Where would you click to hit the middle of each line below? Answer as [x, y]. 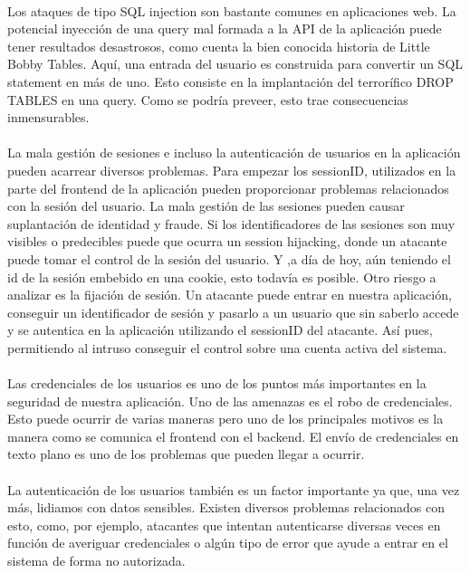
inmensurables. [48, 117]
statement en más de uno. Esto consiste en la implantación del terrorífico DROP [230, 81]
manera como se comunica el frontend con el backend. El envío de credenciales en [233, 436]
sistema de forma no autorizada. [96, 560]
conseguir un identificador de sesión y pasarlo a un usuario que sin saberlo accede [233, 312]
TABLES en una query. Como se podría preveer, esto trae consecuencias [208, 99]
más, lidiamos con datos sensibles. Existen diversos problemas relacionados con [226, 507]
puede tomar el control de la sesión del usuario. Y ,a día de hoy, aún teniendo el [229, 258]
